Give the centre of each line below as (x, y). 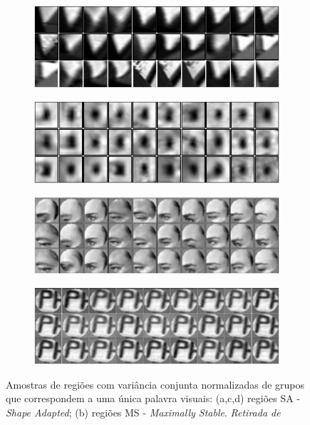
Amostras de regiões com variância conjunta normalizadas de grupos (155, 384)
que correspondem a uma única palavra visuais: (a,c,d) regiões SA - (153, 398)
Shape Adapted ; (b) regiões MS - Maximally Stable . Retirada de (143, 412)
